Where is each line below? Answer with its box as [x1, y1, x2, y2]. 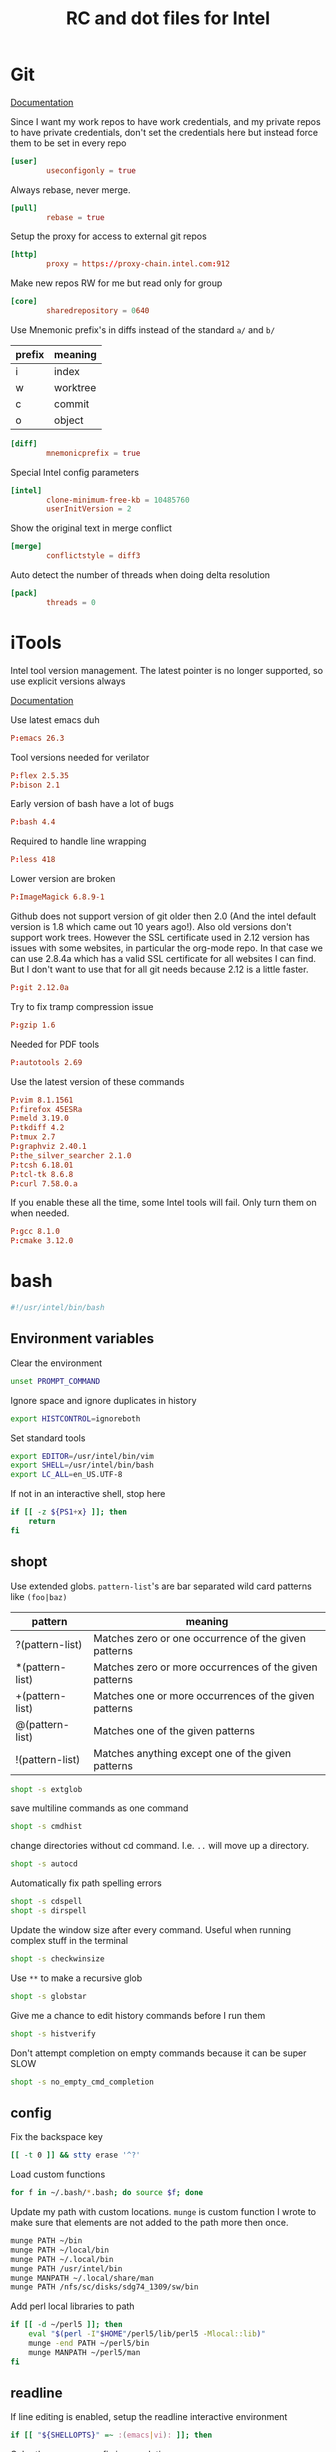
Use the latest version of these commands [10, 1075, 185, 1087]
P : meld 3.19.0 [10, 1113, 70, 1124]
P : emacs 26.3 [10, 733, 65, 743]
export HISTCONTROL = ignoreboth [10, 1413, 141, 1424]
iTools [10, 632, 62, 654]
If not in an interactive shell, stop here [10, 1488, 166, 1500]
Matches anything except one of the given [93, 1746, 292, 1760]
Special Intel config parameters [10, 466, 140, 478]
